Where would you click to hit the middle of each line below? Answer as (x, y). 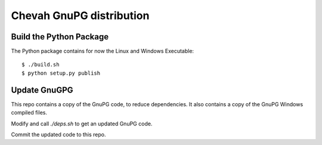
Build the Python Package (60, 37)
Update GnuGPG (42, 90)
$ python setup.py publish (61, 73)
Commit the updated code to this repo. (59, 134)
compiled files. (29, 113)
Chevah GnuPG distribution (80, 16)
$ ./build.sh (41, 65)
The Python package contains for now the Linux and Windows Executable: (102, 51)
